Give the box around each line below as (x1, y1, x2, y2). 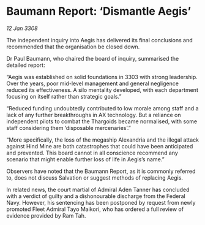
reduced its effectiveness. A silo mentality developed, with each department (6, 86, 199, 93)
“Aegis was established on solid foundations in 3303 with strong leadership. (6, 73, 198, 80)
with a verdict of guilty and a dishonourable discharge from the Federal (6, 192, 185, 200)
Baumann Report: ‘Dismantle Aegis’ (6, 4, 192, 18)
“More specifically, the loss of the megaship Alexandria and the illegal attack (6, 136, 199, 143)
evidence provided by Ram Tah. (6, 212, 86, 219)
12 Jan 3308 (6, 25, 38, 32)
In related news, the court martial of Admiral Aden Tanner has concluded (6, 186, 190, 193)
